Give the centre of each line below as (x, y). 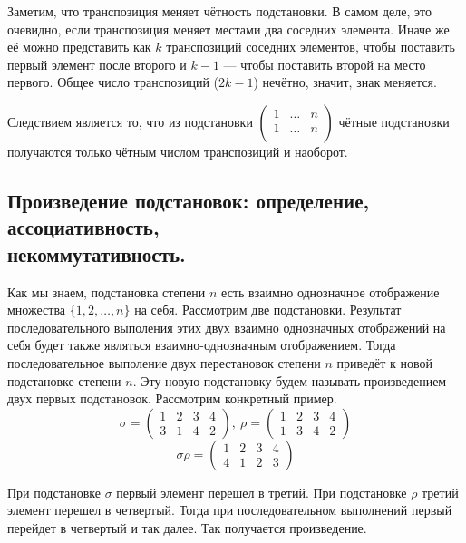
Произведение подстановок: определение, (189, 200)
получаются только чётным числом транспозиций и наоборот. (178, 151)
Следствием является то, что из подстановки (130, 121)
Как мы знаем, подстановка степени (107, 291)
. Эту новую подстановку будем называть (247, 380)
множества (37, 310)
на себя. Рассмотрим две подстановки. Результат (268, 310)
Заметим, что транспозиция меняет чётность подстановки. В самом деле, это (219, 11)
